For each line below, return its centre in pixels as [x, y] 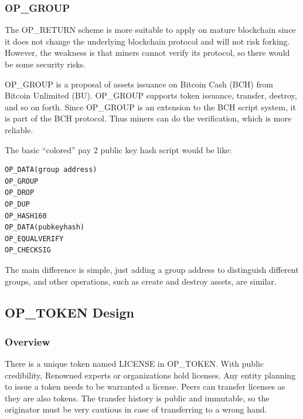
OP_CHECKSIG [28, 250]
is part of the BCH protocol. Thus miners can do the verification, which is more [148, 118]
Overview [28, 341]
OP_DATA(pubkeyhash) [45, 227]
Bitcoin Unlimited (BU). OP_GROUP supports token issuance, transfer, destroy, [151, 95]
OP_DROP [20, 193]
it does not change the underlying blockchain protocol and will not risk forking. [147, 41]
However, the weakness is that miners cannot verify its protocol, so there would [147, 53]
